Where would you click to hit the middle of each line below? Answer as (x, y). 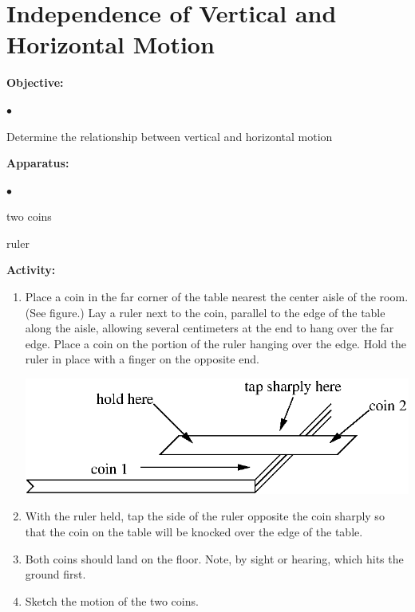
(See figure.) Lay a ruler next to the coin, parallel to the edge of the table (205, 312)
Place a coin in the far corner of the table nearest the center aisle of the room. (217, 297)
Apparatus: (38, 163)
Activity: (31, 270)
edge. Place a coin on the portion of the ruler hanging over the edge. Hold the (215, 343)
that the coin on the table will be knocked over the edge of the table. (194, 532)
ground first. (55, 574)
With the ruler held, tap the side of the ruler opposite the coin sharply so (205, 516)
